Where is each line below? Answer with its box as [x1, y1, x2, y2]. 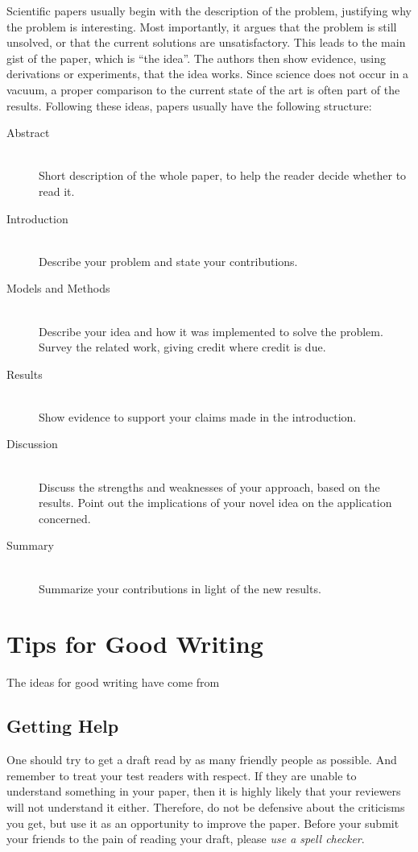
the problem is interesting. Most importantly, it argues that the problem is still [6, 18, 397, 35]
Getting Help [6, 713, 119, 738]
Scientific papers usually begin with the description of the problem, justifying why [6, 2, 412, 19]
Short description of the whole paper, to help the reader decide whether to [39, 167, 407, 184]
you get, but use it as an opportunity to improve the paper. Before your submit [6, 814, 399, 831]
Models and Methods [6, 280, 110, 297]
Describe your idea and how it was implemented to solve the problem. [39, 322, 383, 339]
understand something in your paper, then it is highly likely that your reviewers [6, 783, 401, 800]
